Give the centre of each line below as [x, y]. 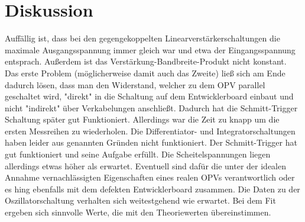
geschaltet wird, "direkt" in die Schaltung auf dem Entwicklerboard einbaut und [149, 96]
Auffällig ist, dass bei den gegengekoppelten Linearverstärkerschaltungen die [142, 38]
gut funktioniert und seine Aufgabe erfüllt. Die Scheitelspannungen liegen [138, 154]
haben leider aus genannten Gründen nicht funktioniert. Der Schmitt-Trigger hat [151, 142]
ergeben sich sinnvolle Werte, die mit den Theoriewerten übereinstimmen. [138, 212]
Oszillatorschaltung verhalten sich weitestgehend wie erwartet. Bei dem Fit [140, 200]
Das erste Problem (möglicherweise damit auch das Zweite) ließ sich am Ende [145, 73]
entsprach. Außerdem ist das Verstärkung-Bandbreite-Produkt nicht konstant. [146, 61]
